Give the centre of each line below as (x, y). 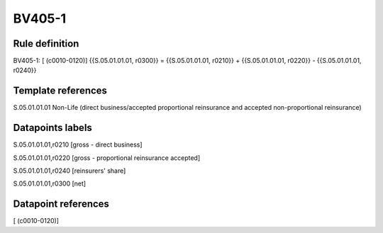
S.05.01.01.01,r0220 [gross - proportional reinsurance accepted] (107, 158)
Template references (60, 91)
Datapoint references (61, 204)
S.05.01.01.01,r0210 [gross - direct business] (78, 144)
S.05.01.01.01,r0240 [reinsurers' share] (70, 171)
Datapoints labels (52, 128)
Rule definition (46, 44)
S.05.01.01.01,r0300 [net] (50, 183)
